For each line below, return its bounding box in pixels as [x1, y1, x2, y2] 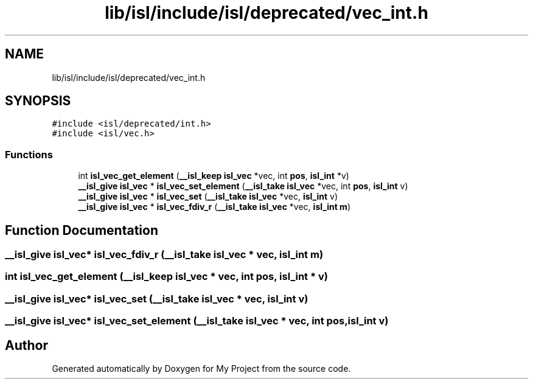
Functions [5, 148, 53, 161]
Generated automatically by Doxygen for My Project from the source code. [52, 363, 351, 374]
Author [5, 337, 48, 353]
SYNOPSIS [5, 93, 71, 109]
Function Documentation [5, 222, 158, 238]
